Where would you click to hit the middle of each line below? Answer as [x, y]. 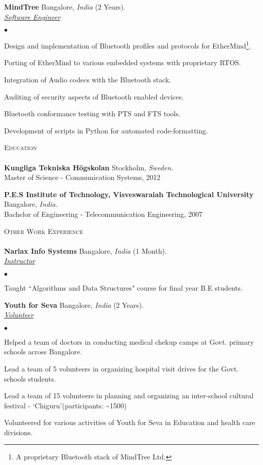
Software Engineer [32, 16]
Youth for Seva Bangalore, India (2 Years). [74, 305]
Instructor [20, 261]
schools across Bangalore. [43, 352]
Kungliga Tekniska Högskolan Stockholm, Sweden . [89, 167]
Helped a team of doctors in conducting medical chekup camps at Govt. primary [129, 341]
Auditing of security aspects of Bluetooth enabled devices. [94, 96]
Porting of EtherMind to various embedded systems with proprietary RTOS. [123, 62]
